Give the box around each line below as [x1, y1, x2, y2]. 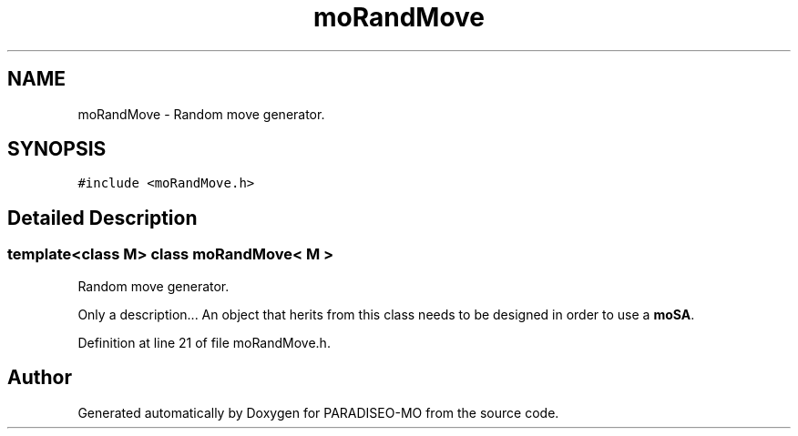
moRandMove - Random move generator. [77, 106, 325, 122]
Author [7, 366, 72, 390]
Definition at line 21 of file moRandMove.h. [77, 334, 331, 350]
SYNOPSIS [7, 137, 107, 161]
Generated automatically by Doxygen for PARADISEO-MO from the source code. [77, 404, 559, 421]
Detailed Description [7, 206, 198, 229]
